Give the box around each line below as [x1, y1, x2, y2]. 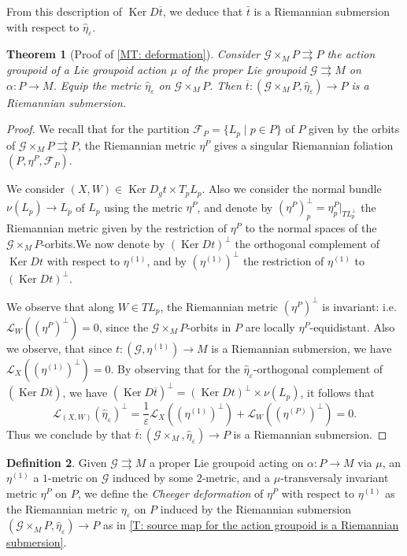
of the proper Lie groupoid [180, 61, 306, 77]
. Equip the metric [53, 76, 142, 93]
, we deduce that [162, 3, 243, 19]
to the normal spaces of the [245, 219, 377, 235]
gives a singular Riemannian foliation [214, 136, 394, 153]
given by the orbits [309, 120, 400, 137]
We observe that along [6, 298, 115, 314]
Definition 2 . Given [6, 454, 107, 470]
